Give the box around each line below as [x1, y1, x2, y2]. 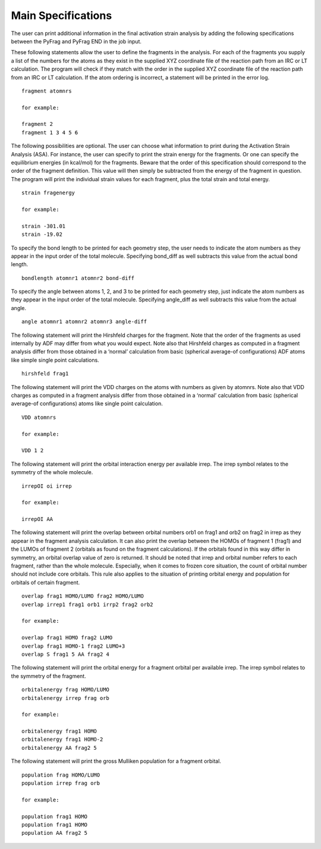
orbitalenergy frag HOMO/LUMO [21, 686, 110, 693]
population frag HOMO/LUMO [21, 771, 100, 778]
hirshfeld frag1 [21, 370, 69, 377]
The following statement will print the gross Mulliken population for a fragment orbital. [11, 758, 221, 765]
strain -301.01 [21, 223, 66, 229]
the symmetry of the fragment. [11, 672, 86, 680]
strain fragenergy [21, 190, 75, 196]
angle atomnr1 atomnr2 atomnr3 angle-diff [21, 318, 147, 325]
